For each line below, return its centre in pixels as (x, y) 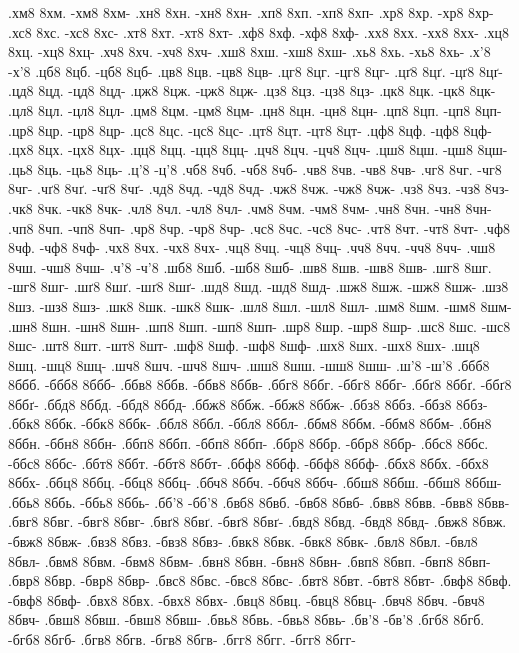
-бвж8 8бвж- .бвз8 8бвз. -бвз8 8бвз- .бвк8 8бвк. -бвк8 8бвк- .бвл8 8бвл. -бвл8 (243, 541)
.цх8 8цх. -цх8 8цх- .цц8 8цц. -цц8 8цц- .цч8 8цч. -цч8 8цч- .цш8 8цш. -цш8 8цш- (258, 149)
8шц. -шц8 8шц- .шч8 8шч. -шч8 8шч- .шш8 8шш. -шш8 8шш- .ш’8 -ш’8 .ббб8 (249, 364)
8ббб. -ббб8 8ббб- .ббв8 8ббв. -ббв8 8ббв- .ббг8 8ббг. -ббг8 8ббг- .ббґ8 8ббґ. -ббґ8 (260, 384)
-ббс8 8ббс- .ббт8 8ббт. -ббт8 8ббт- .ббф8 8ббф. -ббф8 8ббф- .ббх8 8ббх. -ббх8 (248, 462)
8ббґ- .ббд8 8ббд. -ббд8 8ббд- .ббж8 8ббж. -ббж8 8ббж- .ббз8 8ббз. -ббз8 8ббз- (248, 403)
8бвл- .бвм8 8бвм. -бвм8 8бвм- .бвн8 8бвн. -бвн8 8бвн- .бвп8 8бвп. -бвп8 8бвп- (249, 560)
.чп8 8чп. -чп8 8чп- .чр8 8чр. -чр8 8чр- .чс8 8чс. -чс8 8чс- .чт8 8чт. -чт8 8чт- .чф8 (259, 227)
